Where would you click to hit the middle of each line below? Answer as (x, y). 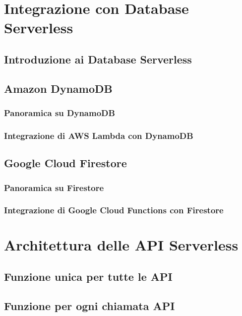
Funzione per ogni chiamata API (90, 305)
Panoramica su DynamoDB (60, 113)
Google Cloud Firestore (65, 163)
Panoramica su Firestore (54, 187)
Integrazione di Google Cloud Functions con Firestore (114, 210)
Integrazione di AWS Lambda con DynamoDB (99, 135)
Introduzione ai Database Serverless (98, 59)
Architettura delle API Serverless (121, 245)
